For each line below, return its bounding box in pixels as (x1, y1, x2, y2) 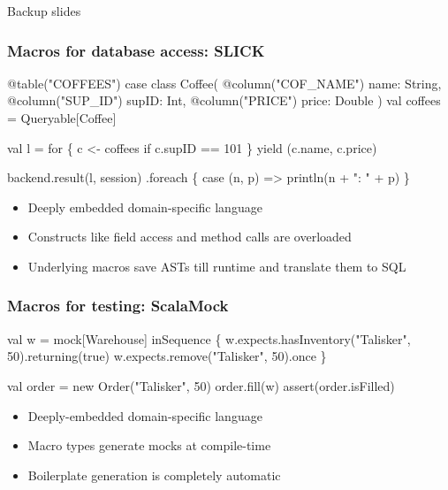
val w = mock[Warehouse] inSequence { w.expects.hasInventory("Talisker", (7, 329, 411, 348)
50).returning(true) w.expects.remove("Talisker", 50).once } (7, 347, 327, 365)
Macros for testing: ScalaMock (7, 295, 229, 317)
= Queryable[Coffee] (7, 109, 117, 126)
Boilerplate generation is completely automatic (27, 465, 281, 484)
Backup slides (7, 2, 81, 19)
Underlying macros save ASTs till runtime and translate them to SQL (27, 256, 406, 275)
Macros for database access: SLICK (7, 39, 265, 61)
